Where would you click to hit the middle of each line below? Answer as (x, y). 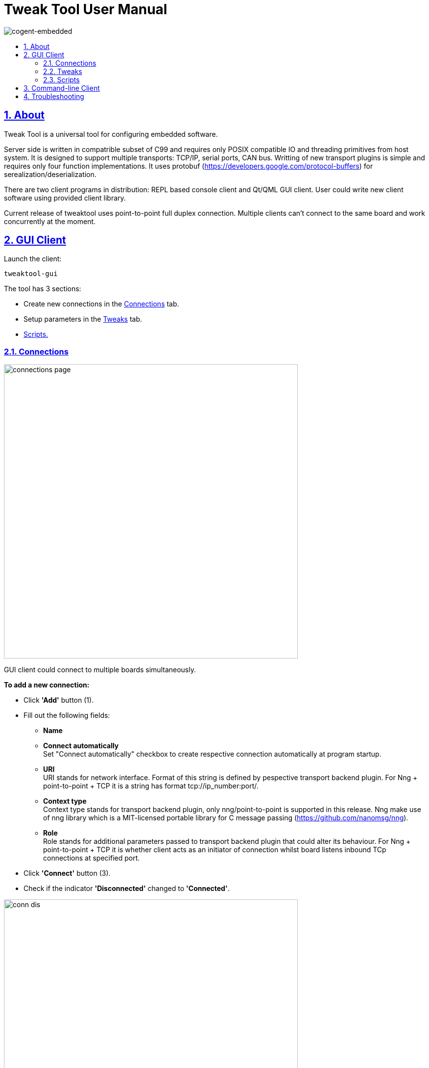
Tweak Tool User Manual (86, 9)
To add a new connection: (47, 685)
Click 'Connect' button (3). (67, 873)
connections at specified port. (92, 858)
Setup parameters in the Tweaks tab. (83, 319)
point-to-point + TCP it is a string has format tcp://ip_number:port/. (151, 786)
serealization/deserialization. (50, 174)
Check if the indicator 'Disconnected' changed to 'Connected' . (127, 889)
